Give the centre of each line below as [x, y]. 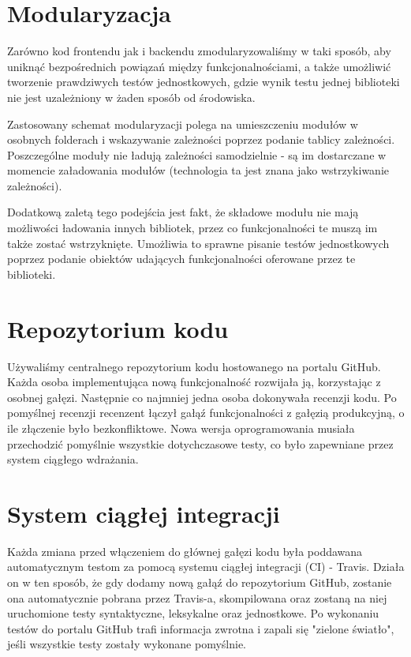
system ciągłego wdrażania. [73, 459]
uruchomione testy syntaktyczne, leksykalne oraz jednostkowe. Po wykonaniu [193, 613]
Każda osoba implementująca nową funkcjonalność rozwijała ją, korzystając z [194, 382]
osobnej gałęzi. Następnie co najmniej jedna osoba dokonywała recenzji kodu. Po [202, 397]
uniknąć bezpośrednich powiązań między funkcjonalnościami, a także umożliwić [199, 66]
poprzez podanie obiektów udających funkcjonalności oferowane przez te [181, 259]
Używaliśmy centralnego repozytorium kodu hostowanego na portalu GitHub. [194, 366]
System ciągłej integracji [144, 513]
